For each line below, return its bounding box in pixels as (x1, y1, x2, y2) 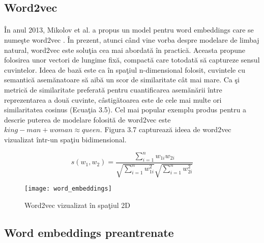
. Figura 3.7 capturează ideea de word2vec (100, 124, 231, 135)
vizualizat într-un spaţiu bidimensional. (4, 134, 127, 144)
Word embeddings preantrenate (4, 224, 174, 240)
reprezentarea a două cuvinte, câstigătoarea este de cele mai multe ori (4, 94, 222, 105)
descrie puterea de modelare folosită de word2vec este (4, 114, 171, 125)
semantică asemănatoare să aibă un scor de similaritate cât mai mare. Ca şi (4, 74, 240, 85)
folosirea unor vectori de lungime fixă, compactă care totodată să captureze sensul (4, 54, 260, 65)
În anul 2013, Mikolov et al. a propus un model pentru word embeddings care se (4, 24, 254, 35)
